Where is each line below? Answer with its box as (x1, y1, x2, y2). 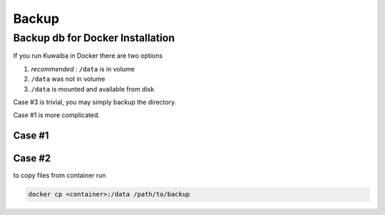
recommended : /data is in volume (31, 64, 135, 73)
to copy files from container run (13, 171, 106, 180)
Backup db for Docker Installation (13, 31, 175, 44)
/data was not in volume (31, 75, 106, 84)
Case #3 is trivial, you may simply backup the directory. (13, 97, 177, 106)
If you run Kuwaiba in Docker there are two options (13, 51, 163, 60)
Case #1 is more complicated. (13, 111, 100, 119)
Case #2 (13, 152, 51, 164)
